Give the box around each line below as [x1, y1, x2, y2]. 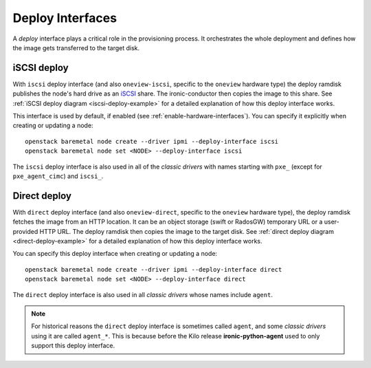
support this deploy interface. [31, 341, 115, 350]
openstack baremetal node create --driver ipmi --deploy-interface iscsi [25, 138, 279, 145]
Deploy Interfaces [12, 10, 117, 25]
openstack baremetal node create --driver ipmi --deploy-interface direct [25, 266, 282, 273]
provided [12, 227, 38, 235]
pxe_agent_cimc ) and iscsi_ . [12, 172, 104, 180]
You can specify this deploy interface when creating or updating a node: [12, 250, 218, 258]
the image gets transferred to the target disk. [12, 43, 140, 52]
